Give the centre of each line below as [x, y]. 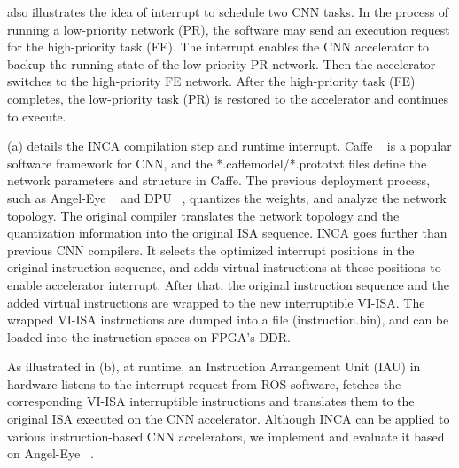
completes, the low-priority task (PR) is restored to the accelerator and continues [228, 98]
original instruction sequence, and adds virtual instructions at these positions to [224, 267]
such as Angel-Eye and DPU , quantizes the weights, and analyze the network [227, 197]
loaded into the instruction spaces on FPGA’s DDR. [149, 336]
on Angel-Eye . [51, 453]
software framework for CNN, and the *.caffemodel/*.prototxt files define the [217, 163]
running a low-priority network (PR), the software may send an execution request [229, 29]
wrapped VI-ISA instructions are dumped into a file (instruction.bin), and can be [228, 320]
